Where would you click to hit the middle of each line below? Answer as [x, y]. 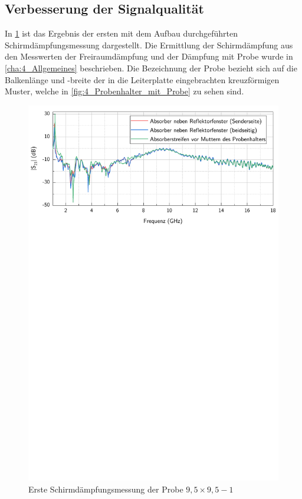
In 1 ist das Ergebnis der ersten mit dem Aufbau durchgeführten [122, 33]
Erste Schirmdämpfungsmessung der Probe [106, 489]
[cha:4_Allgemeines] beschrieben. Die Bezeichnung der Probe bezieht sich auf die [151, 68]
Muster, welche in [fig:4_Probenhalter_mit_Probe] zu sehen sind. [124, 91]
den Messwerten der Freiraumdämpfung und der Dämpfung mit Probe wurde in [149, 56]
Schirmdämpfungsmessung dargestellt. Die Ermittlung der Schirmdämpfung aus [149, 45]
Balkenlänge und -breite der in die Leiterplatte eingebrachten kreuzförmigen [142, 79]
